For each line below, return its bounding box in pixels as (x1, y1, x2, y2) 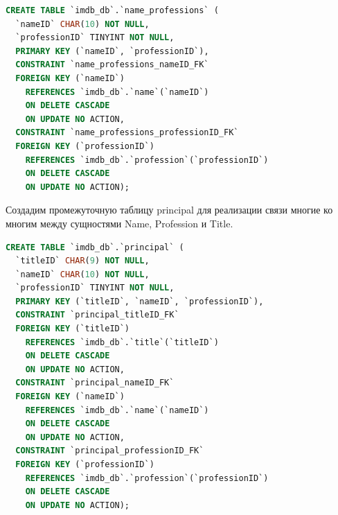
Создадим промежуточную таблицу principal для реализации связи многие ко (6, 202, 333, 217)
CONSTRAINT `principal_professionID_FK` (15, 446, 204, 456)
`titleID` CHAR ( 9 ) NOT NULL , (15, 256, 150, 266)
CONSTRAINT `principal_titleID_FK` (15, 310, 179, 320)
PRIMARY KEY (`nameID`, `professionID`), (15, 46, 209, 56)
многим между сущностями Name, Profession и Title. (6, 216, 233, 230)
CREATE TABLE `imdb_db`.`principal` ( (6, 242, 184, 252)
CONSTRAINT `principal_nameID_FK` (15, 378, 175, 388)
